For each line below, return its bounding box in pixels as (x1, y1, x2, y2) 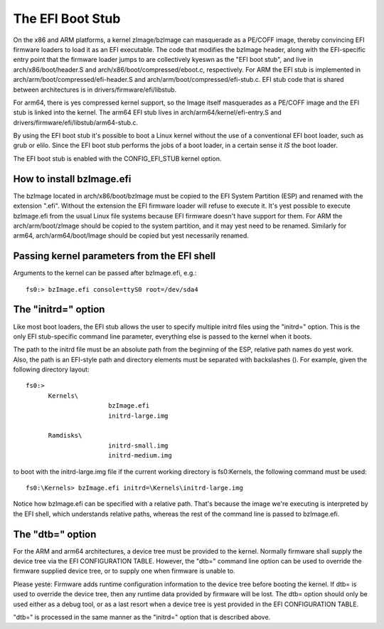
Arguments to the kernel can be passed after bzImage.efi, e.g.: (13, 269, 197, 277)
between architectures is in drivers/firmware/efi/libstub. (13, 85, 177, 94)
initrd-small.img (107, 441, 169, 450)
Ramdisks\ (48, 431, 82, 440)
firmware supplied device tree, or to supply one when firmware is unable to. (13, 566, 235, 576)
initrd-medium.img (107, 452, 172, 460)
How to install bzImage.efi (13, 173, 132, 185)
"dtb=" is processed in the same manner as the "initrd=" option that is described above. (13, 613, 271, 622)
